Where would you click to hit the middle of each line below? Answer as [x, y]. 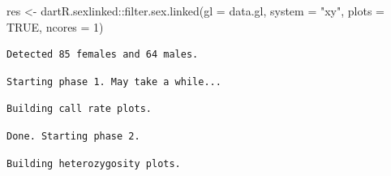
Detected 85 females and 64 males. [103, 55]
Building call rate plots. [79, 109]
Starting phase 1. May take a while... [114, 82]
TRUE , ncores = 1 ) [55, 26]
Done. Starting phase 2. [73, 136]
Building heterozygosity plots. [94, 163]
